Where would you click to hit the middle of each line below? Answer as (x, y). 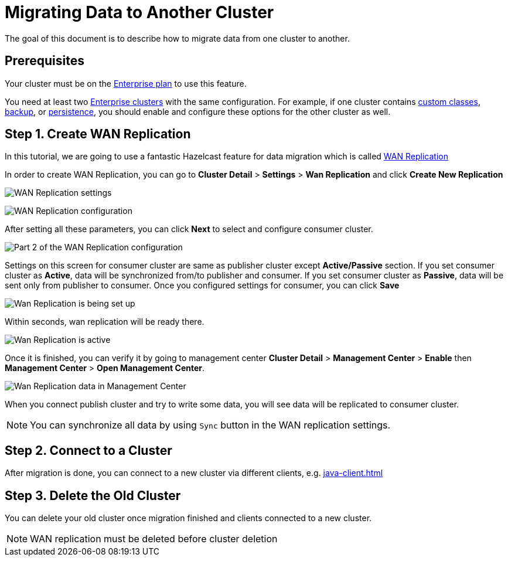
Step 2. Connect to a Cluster (88, 450)
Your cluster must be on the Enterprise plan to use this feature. (126, 83)
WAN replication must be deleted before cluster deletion (154, 539)
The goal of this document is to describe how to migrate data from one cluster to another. (177, 38)
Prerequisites (45, 61)
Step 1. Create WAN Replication (98, 134)
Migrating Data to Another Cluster (139, 12)
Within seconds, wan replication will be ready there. (105, 322)
